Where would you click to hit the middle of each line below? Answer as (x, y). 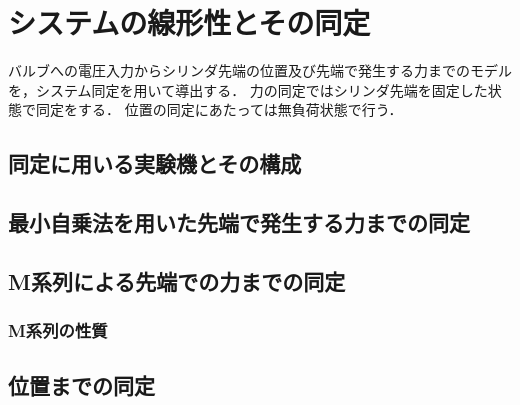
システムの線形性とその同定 (189, 22)
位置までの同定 (81, 385)
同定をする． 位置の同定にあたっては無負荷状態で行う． (219, 109)
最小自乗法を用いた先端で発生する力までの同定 (239, 222)
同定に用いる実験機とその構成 (155, 163)
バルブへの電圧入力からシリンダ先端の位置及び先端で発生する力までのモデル (260, 70)
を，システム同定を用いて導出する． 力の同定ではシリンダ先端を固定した (248, 89)
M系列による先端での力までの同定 (177, 280)
